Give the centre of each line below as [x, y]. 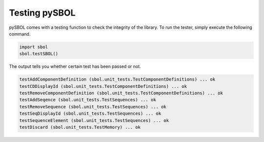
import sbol [34, 47]
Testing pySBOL [42, 13]
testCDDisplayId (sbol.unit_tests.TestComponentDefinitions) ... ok [103, 86]
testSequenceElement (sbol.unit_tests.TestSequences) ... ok [94, 120]
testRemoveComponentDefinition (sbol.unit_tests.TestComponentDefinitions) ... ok [121, 93]
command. [20, 34]
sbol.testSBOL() [39, 54]
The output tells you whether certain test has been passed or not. [75, 66]
